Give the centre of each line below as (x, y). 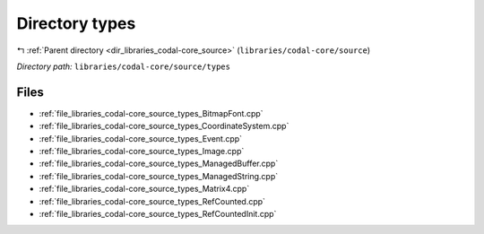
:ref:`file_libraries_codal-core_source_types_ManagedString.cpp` (159, 176)
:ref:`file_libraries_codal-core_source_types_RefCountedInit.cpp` (158, 213)
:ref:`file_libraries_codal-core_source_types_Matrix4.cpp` (144, 189)
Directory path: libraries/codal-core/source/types (123, 66)
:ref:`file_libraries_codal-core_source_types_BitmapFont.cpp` (151, 113)
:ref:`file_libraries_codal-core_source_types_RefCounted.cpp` (152, 201)
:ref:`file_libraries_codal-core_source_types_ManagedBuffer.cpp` (159, 164)
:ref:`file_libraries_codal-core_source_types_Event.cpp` (140, 138)
